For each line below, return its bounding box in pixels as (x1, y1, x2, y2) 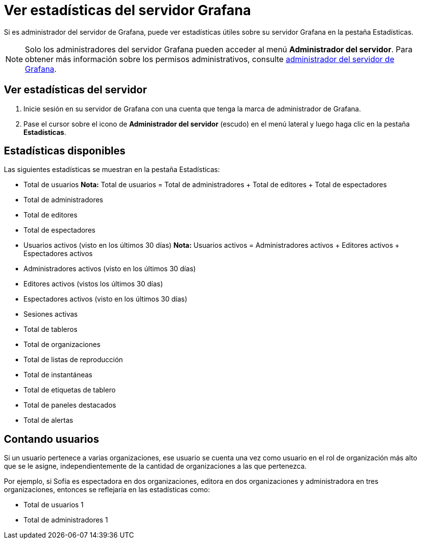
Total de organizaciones (23, 340, 101, 349)
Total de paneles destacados (23, 401, 116, 410)
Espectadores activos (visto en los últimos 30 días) (23, 295, 188, 304)
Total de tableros (23, 325, 78, 334)
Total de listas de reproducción (23, 355, 123, 364)
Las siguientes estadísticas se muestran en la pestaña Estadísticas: (4, 165, 220, 174)
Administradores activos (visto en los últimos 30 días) (23, 264, 196, 273)
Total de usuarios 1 (23, 500, 84, 509)
